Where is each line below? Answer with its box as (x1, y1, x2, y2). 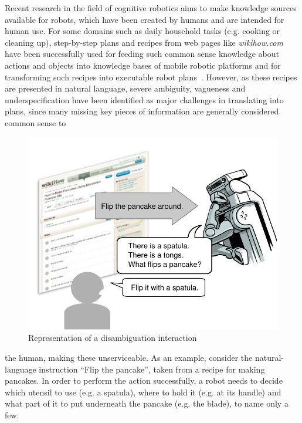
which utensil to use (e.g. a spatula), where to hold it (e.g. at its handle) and (5, 385, 281, 398)
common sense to (5, 116, 66, 128)
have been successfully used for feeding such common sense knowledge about (5, 48, 279, 60)
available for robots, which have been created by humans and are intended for (5, 13, 284, 25)
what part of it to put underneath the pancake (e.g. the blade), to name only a (5, 397, 289, 410)
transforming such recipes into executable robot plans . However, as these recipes (5, 70, 297, 83)
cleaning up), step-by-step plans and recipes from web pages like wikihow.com (5, 36, 283, 48)
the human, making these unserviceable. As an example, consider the (5, 351, 253, 363)
